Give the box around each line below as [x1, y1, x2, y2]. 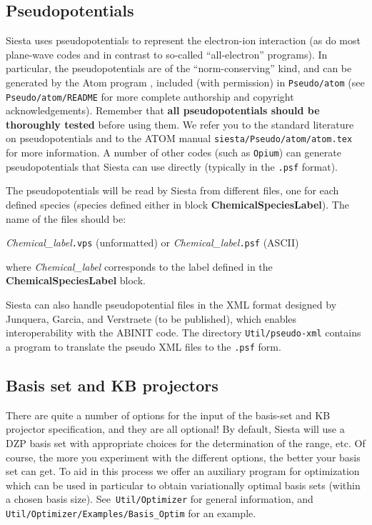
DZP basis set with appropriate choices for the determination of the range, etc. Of [6, 435, 366, 450]
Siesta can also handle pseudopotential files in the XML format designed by [6, 297, 337, 312]
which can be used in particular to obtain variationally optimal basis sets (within [6, 477, 361, 492]
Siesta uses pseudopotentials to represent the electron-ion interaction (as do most [6, 33, 361, 48]
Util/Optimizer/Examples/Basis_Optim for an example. [6, 506, 256, 520]
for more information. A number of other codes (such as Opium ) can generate [6, 145, 341, 160]
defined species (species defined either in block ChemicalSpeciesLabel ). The [6, 197, 349, 212]
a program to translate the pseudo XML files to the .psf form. [6, 339, 281, 354]
